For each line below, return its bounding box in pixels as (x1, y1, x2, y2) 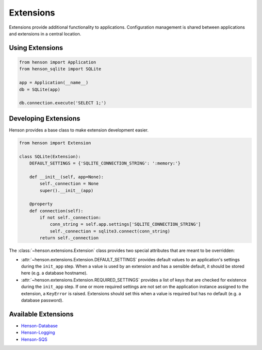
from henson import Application (19, 59, 97, 65)
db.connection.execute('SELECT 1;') (19, 100, 107, 106)
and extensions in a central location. (9, 31, 82, 36)
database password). (21, 297, 64, 303)
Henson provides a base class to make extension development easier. (9, 127, 149, 133)
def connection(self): (29, 208, 83, 214)
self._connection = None (39, 181, 99, 186)
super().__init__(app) (39, 187, 94, 193)
